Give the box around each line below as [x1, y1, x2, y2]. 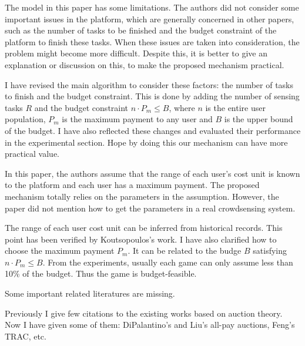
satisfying [253, 244, 287, 257]
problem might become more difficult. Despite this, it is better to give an [5, 47, 267, 59]
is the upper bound [224, 113, 293, 125]
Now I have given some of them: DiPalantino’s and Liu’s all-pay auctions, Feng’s [5, 318, 295, 331]
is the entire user [205, 101, 266, 113]
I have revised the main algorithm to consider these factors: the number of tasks [5, 78, 294, 90]
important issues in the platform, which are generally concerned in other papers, [5, 12, 294, 25]
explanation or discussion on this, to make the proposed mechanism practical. [5, 58, 284, 70]
